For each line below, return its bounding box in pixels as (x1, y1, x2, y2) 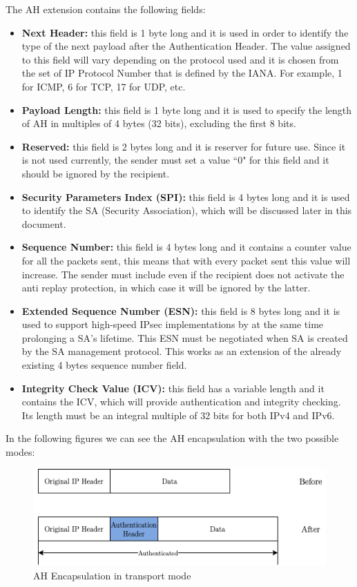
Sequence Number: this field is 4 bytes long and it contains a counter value (21, 240, 351, 254)
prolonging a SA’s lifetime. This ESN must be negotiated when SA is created (21, 330, 348, 345)
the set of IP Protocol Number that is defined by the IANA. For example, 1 (21, 66, 342, 80)
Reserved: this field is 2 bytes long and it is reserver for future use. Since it (21, 139, 346, 153)
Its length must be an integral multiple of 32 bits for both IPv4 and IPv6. (21, 407, 335, 422)
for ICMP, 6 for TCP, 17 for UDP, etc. (21, 79, 186, 93)
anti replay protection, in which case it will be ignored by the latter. (21, 280, 311, 295)
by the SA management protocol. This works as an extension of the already (21, 344, 342, 358)
